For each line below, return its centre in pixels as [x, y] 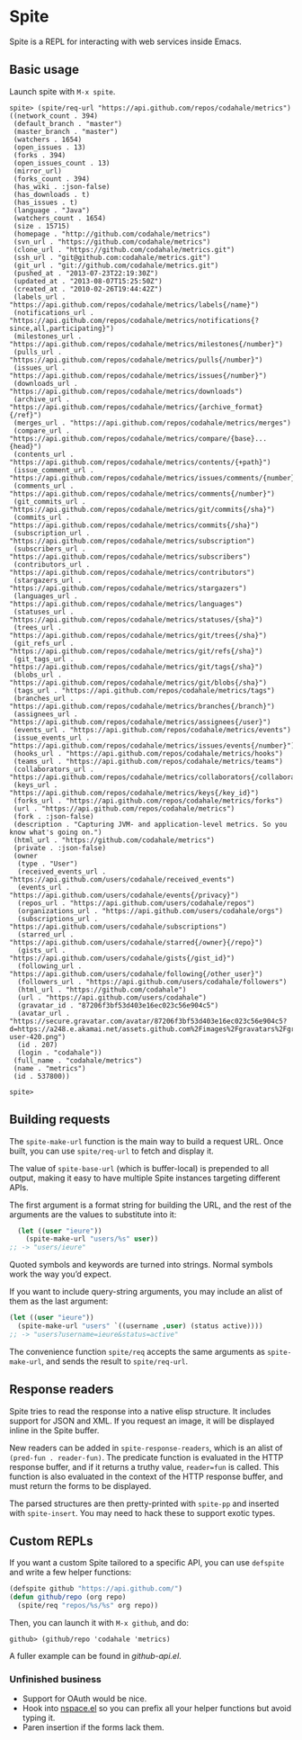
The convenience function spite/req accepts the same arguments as [137, 1351]
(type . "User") [48, 864]
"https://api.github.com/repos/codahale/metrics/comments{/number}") [142, 493]
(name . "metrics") [50, 1068]
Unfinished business [55, 1679]
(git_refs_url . [44, 643]
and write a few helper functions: [71, 1573]
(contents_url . [44, 454]
